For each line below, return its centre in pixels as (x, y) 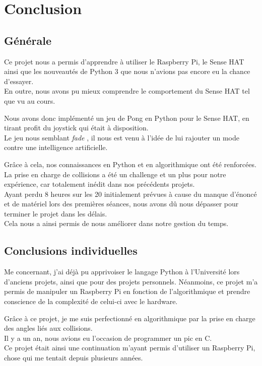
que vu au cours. (30, 100)
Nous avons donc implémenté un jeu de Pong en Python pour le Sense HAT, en (127, 118)
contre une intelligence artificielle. (56, 147)
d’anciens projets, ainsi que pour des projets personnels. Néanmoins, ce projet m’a (131, 281)
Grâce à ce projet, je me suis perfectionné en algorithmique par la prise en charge (130, 318)
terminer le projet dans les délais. (56, 213)
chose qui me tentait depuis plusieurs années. (74, 358)
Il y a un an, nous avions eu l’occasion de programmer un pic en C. (108, 338)
